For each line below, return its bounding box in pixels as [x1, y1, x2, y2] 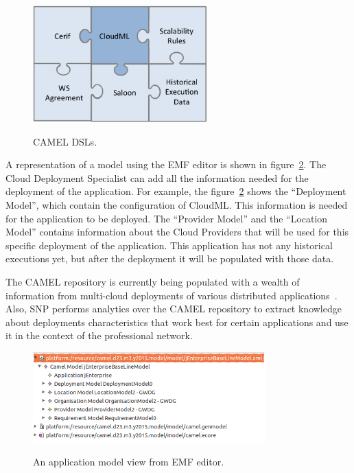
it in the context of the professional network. [5, 328, 193, 343]
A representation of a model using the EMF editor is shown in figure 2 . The [5, 157, 327, 172]
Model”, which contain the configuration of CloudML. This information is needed [5, 198, 348, 211]
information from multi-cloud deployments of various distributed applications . [5, 288, 338, 302]
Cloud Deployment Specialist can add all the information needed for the [5, 170, 309, 185]
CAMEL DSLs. [33, 134, 97, 148]
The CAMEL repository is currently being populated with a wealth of [5, 274, 300, 288]
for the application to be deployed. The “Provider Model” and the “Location [5, 211, 328, 225]
